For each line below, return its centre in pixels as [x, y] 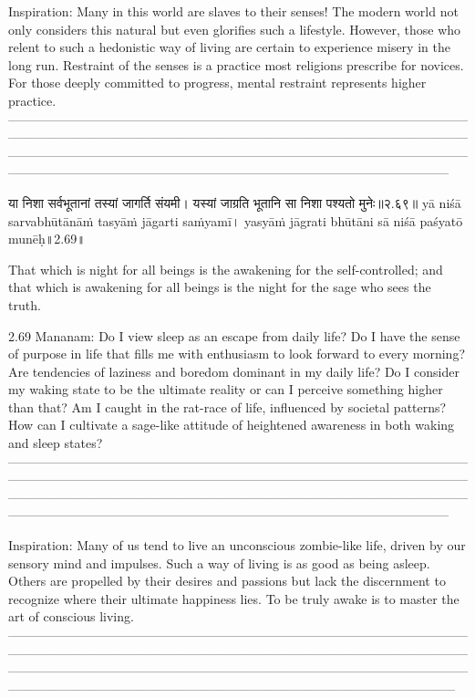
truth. [25, 304]
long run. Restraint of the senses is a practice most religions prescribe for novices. [236, 64]
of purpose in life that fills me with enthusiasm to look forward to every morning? [237, 354]
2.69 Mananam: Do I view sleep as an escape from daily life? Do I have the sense [234, 335]
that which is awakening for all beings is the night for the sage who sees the [220, 287]
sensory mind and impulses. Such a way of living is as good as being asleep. [219, 563]
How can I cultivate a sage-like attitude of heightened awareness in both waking [232, 425]
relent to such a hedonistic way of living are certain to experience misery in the [229, 47]
